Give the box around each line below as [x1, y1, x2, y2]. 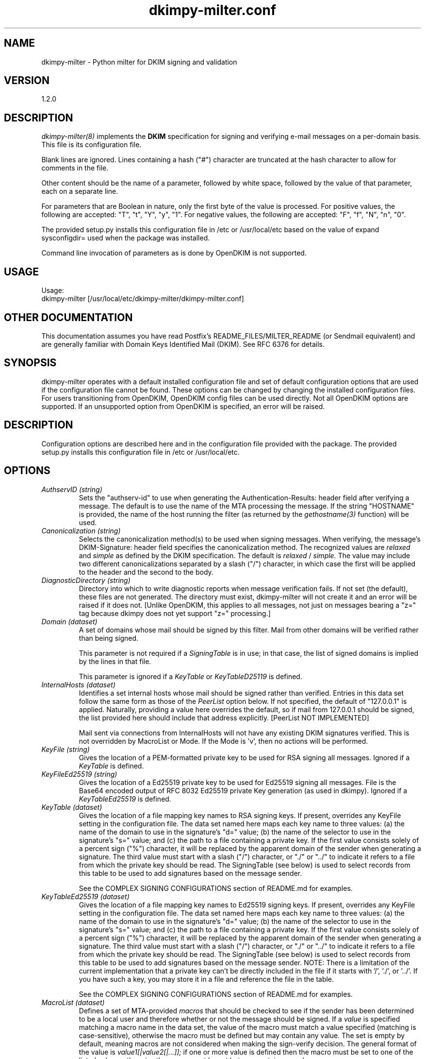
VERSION [4, 74, 50, 87]
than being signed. [79, 633, 139, 642]
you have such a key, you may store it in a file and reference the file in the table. [79, 974, 334, 983]
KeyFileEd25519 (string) [41, 769, 117, 778]
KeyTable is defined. [79, 761, 144, 770]
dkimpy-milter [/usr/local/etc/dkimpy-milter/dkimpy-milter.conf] [41, 294, 244, 303]
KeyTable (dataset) [41, 803, 102, 811]
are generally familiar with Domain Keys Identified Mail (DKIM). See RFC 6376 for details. [41, 340, 325, 348]
